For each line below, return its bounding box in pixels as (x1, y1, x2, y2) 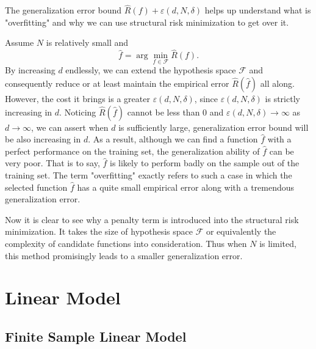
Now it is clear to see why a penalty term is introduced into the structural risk (5, 213, 299, 226)
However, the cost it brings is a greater (5, 92, 150, 105)
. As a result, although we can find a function (88, 133, 258, 145)
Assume (5, 36, 34, 49)
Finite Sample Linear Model (5, 326, 187, 345)
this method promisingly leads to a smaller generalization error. (5, 249, 243, 262)
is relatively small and (46, 36, 129, 49)
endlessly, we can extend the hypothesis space (65, 64, 236, 76)
